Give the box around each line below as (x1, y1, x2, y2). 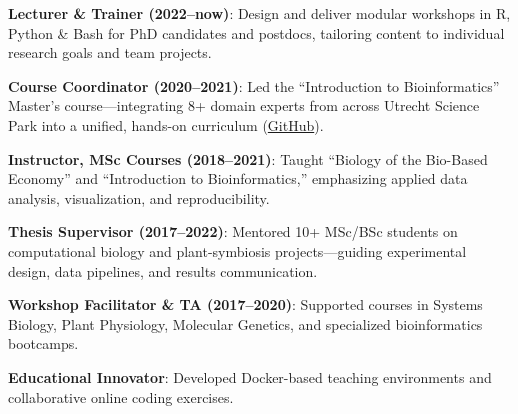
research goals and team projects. (8, 42, 212, 63)
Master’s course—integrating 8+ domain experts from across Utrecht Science (8, 95, 480, 116)
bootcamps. (8, 333, 79, 354)
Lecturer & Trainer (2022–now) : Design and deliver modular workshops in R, (8, 3, 511, 23)
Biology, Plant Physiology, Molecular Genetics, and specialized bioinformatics (8, 313, 483, 334)
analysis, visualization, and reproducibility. (8, 187, 270, 208)
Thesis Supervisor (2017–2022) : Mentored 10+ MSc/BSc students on (8, 221, 458, 242)
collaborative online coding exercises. (8, 386, 234, 407)
